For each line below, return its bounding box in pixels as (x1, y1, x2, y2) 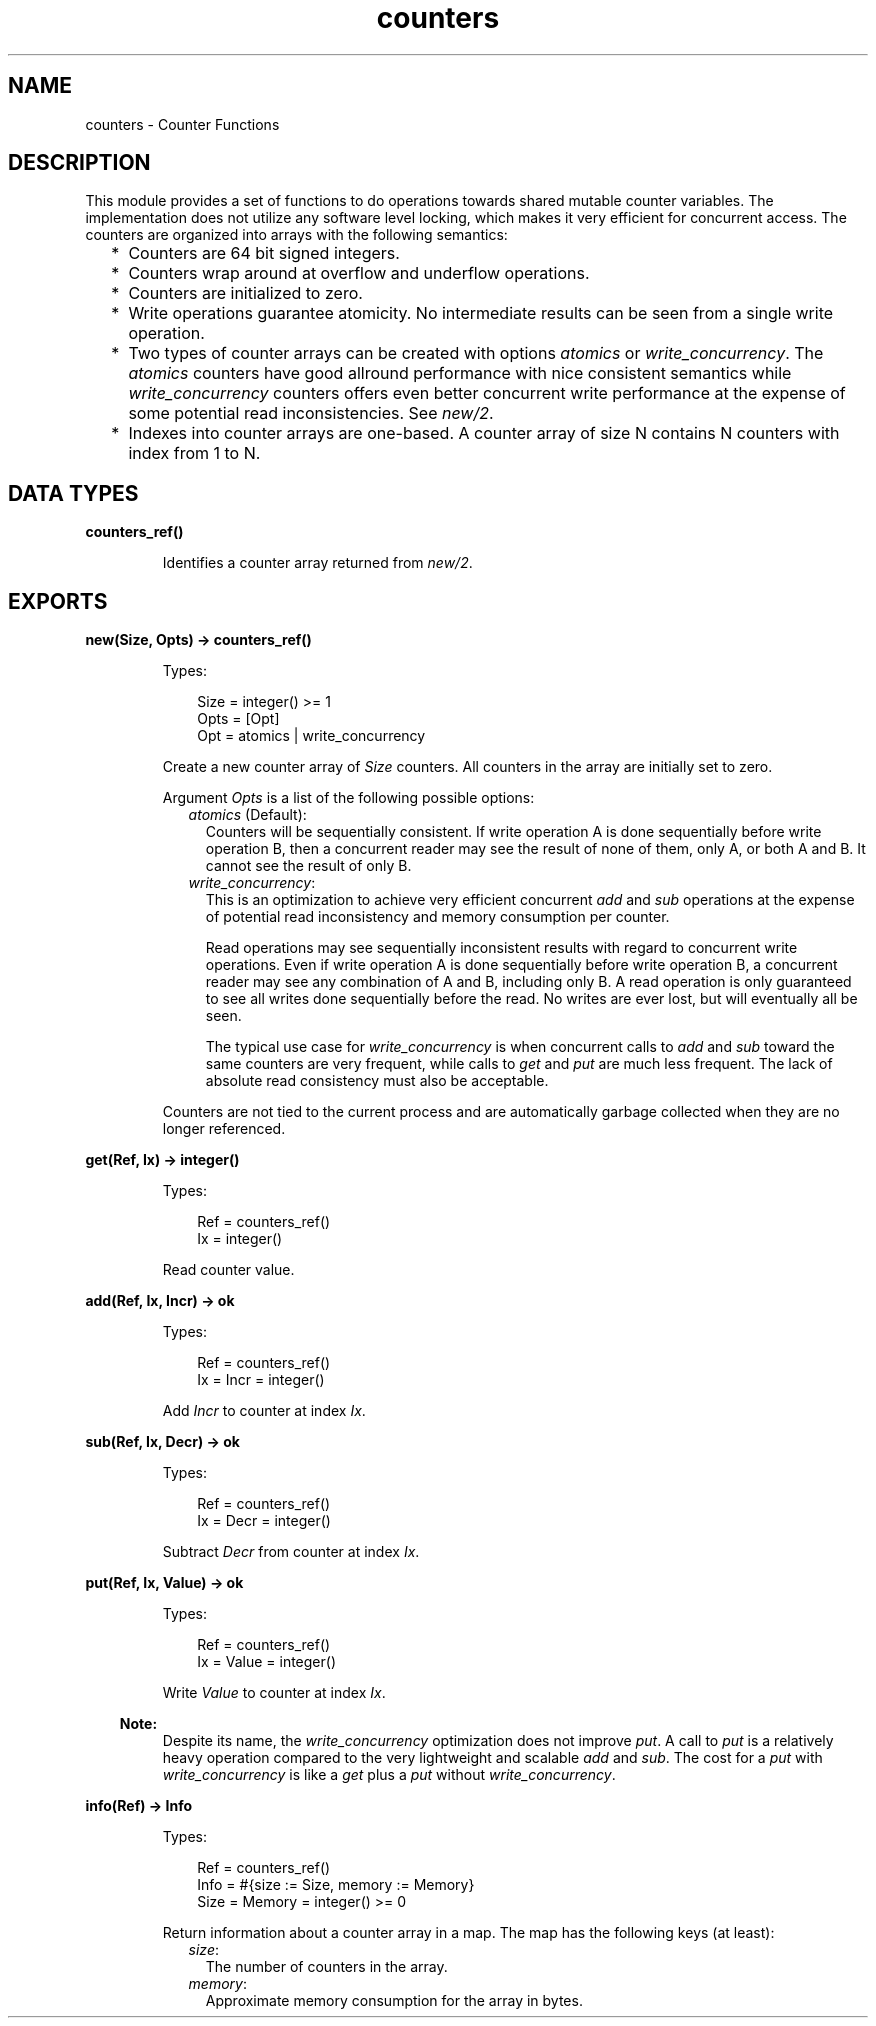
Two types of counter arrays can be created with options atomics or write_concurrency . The (128, 343, 824, 364)
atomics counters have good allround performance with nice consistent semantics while (128, 363, 792, 384)
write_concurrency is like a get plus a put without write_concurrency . (162, 1766, 616, 1784)
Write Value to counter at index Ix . (162, 1684, 386, 1702)
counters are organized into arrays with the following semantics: (85, 226, 508, 244)
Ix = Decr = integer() (197, 1512, 331, 1530)
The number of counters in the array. (205, 1958, 448, 1976)
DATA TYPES (8, 480, 139, 506)
